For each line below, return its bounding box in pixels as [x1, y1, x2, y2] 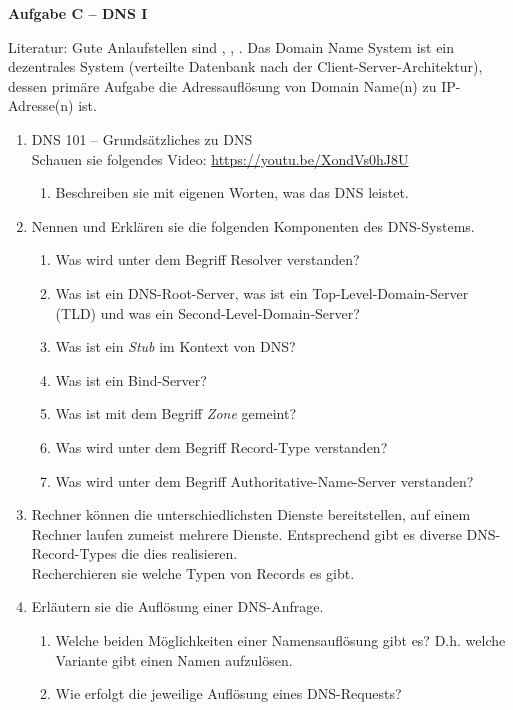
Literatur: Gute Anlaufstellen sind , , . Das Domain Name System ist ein [8, 36, 455, 57]
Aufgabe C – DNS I [8, 3, 148, 23]
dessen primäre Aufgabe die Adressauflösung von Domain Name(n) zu [8, 75, 437, 96]
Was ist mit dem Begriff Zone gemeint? [55, 403, 296, 424]
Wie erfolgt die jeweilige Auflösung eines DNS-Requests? [55, 683, 402, 704]
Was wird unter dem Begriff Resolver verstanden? [55, 249, 360, 270]
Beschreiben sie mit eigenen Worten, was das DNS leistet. [55, 182, 409, 203]
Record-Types [31, 543, 117, 564]
